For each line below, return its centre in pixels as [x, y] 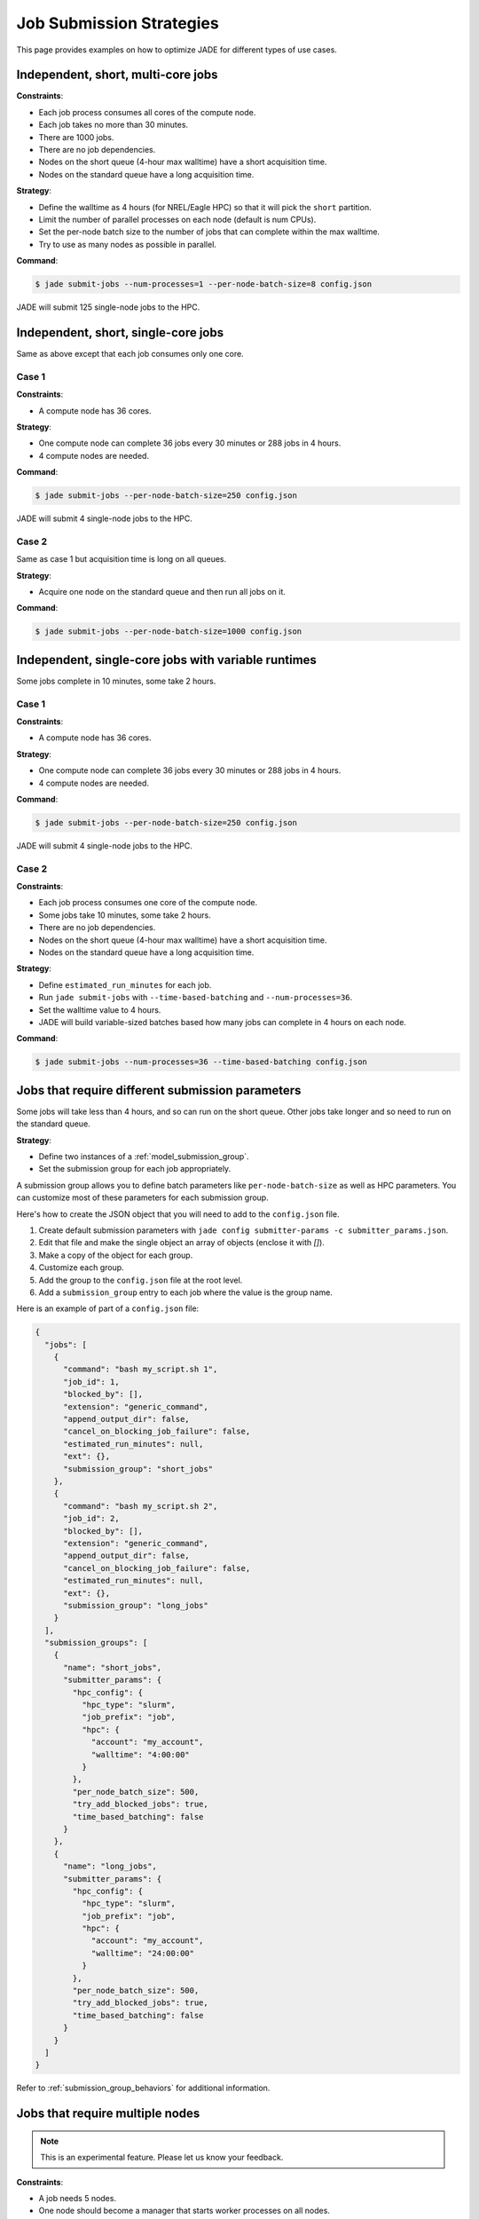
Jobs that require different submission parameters [159, 1090]
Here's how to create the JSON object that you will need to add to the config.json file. [178, 1214]
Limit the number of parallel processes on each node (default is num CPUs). [177, 219]
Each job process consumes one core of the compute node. [148, 903]
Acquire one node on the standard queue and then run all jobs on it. [162, 592]
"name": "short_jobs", [113, 1667]
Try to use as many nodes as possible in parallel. [128, 244]
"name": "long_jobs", [110, 1867]
